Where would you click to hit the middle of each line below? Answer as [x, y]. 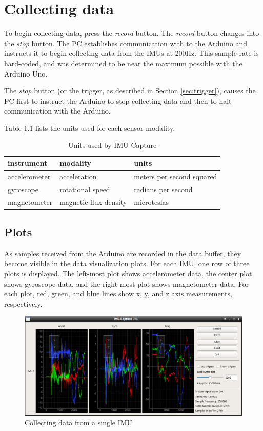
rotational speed [85, 189]
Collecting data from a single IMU [79, 423]
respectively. [23, 303]
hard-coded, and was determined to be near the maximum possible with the [123, 63]
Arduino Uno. [26, 73]
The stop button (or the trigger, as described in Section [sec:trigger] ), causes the [130, 91]
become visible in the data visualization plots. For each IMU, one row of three [127, 263]
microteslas [151, 202]
